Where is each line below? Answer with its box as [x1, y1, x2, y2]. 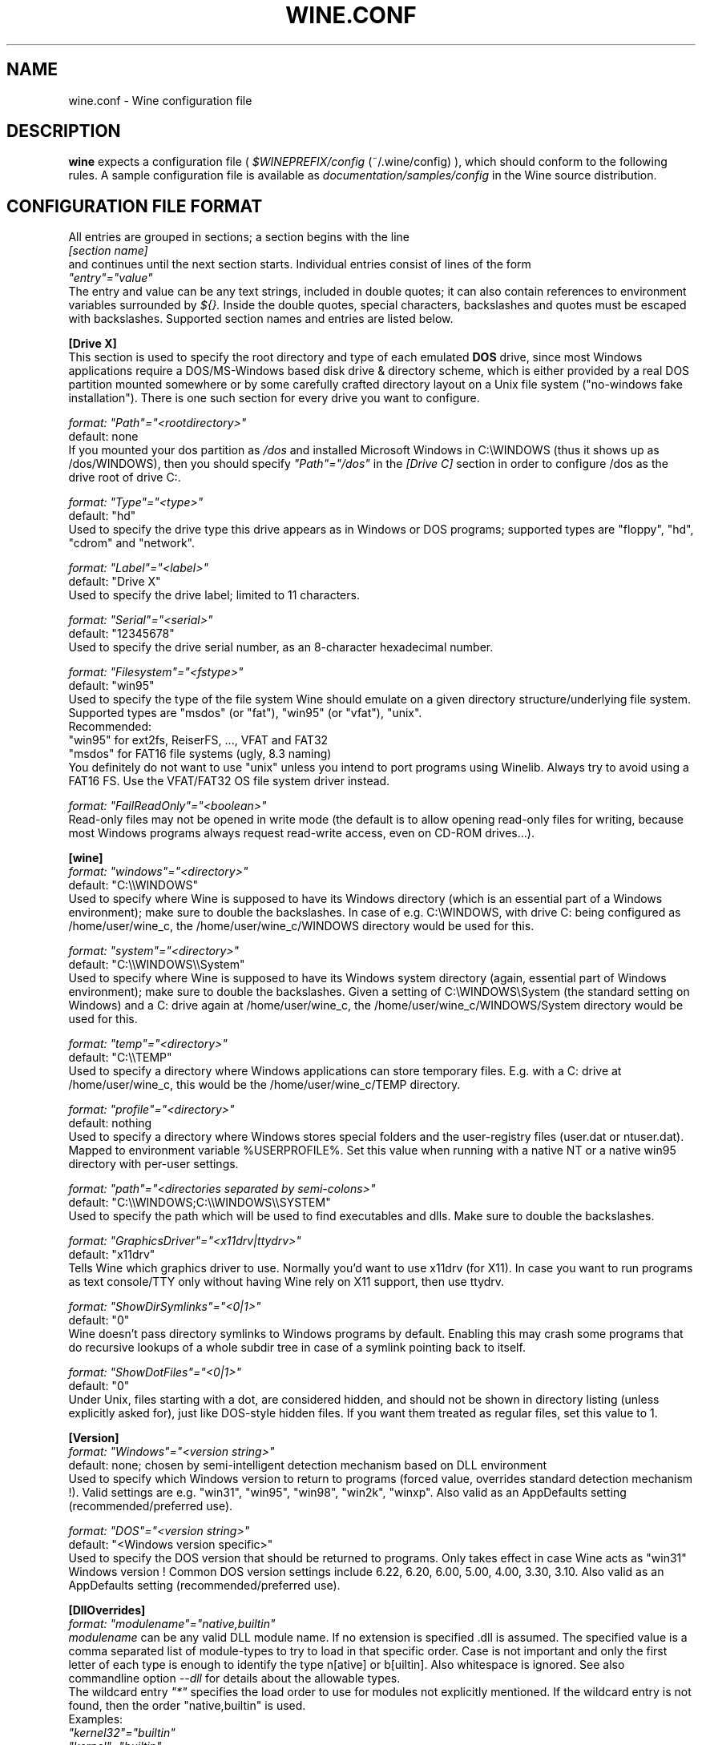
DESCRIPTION [6, 121, 121, 142]
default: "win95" [68, 679, 155, 693]
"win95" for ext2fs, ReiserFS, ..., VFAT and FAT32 [68, 733, 329, 748]
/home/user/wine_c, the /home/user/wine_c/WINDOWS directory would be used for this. [68, 919, 535, 933]
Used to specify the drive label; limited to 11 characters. [68, 588, 360, 602]
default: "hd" [68, 509, 136, 523]
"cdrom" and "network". [68, 536, 195, 550]
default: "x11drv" [68, 1247, 155, 1262]
